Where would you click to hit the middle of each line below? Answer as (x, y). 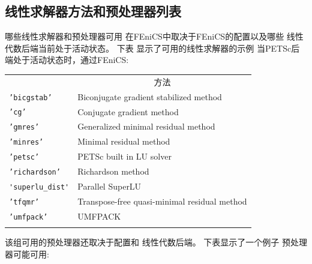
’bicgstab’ (31, 97)
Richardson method (113, 171)
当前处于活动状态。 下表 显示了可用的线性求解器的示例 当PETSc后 (169, 48)
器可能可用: (27, 253)
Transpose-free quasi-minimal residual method (162, 201)
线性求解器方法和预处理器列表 (93, 11)
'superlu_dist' (39, 187)
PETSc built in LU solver (124, 156)
